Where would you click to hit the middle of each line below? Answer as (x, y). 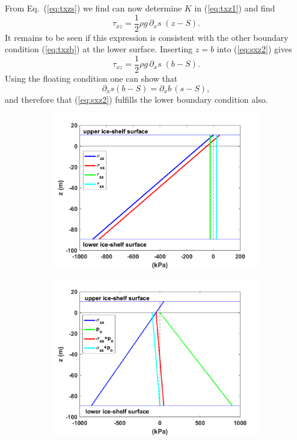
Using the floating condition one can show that (91, 78)
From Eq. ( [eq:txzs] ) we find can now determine (93, 8)
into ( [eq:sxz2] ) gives (254, 49)
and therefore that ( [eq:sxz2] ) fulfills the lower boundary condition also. (136, 99)
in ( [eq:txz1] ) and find (235, 8)
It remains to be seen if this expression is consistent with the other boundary (147, 37)
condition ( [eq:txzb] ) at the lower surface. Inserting (99, 49)
